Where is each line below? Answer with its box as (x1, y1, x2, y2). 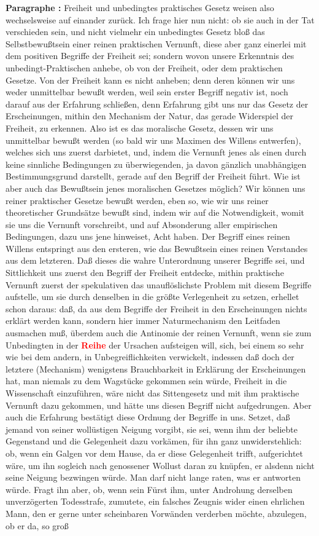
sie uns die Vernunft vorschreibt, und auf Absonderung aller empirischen (6, 218, 278, 231)
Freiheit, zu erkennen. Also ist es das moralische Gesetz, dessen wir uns (6, 121, 274, 134)
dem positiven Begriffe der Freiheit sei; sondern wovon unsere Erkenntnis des (6, 49, 294, 62)
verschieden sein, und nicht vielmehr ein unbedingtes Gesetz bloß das (6, 25, 265, 38)
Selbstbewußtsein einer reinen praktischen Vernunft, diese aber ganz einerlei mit (6, 37, 307, 50)
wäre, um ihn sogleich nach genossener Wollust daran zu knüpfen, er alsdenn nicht (6, 459, 315, 471)
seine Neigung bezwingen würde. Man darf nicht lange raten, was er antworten (6, 471, 301, 484)
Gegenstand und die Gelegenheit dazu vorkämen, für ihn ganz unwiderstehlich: (6, 435, 302, 447)
